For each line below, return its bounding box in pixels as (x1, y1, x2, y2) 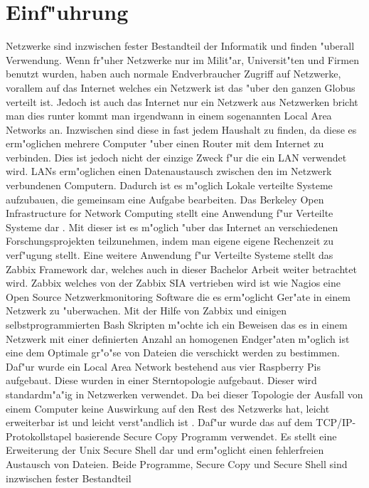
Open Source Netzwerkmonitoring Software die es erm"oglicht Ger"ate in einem (6, 289, 351, 304)
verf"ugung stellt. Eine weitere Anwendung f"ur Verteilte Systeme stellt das (6, 248, 333, 262)
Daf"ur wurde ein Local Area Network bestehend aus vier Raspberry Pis (6, 359, 321, 373)
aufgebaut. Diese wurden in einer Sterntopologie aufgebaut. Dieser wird (6, 373, 317, 388)
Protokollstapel (6, 428, 72, 443)
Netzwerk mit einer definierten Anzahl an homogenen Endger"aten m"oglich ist (6, 331, 350, 346)
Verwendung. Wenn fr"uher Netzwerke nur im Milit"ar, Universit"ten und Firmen (6, 52, 360, 67)
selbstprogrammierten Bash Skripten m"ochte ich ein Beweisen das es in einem (6, 317, 348, 331)
